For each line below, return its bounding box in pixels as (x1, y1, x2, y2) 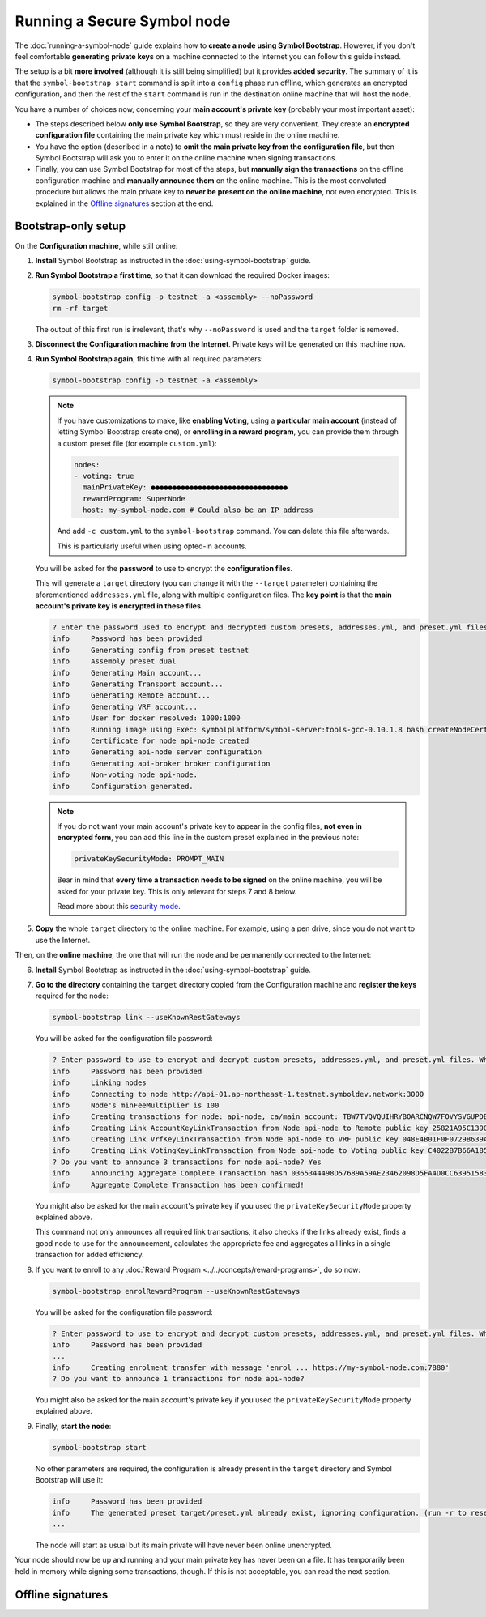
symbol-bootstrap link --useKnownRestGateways (52, 1013, 241, 1022)
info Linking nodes (52, 1078, 147, 1087)
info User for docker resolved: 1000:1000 (52, 714, 241, 723)
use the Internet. (35, 935, 91, 945)
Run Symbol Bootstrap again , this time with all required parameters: (35, 354, 263, 364)
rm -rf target (52, 304, 109, 313)
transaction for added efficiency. (35, 1250, 145, 1260)
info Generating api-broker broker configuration (52, 758, 271, 768)
